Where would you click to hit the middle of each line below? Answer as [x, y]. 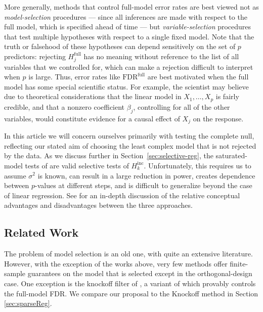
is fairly [227, 96]
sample [15, 273]
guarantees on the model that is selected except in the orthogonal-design [140, 273]
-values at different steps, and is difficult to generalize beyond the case [144, 185]
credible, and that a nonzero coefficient [64, 106]
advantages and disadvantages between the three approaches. [98, 205]
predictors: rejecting [35, 56]
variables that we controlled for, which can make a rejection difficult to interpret [129, 66]
